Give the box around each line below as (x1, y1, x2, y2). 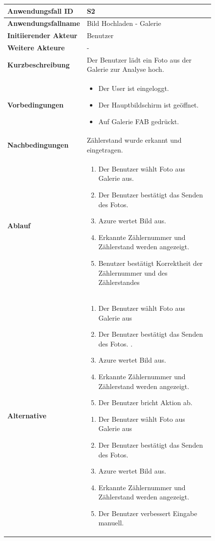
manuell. (98, 518, 124, 528)
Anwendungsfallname (7, 18, 80, 28)
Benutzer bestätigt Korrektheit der (98, 258, 203, 268)
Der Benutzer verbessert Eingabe (98, 508, 197, 518)
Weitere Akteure (7, 43, 65, 53)
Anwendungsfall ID (7, 5, 73, 16)
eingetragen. (86, 144, 123, 154)
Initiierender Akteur (7, 30, 78, 41)
